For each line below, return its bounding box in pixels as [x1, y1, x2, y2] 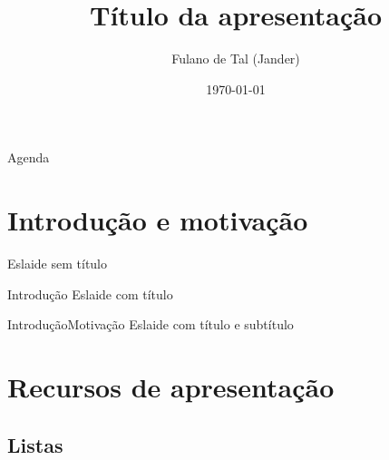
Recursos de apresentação [7, 368, 335, 405]
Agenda [7, 148, 50, 167]
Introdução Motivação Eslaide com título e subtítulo [7, 315, 294, 334]
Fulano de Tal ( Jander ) [171, 49, 300, 68]
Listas [7, 430, 63, 458]
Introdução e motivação [7, 201, 308, 239]
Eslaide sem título [7, 254, 108, 273]
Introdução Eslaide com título [7, 284, 173, 303]
